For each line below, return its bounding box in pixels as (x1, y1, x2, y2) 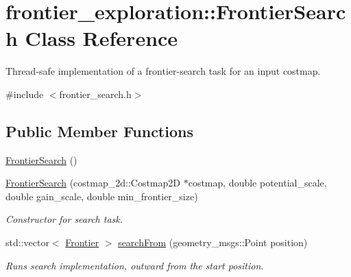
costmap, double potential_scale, (188, 176, 327, 190)
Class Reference (25, 24, 178, 52)
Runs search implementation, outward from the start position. (5, 258, 264, 272)
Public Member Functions (5, 120, 193, 141)
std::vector (5, 235, 49, 250)
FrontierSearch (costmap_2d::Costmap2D (5, 176, 181, 190)
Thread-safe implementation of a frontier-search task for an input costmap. (5, 64, 321, 78)
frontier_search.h (59, 86, 132, 101)
